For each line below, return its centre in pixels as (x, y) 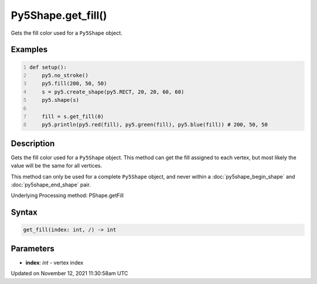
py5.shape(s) (60, 100)
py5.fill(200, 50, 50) (75, 83)
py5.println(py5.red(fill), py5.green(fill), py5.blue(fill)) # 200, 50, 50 (155, 125)
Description (33, 143)
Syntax (24, 213)
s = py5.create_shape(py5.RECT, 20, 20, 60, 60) (113, 92)
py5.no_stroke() (65, 75)
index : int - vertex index (54, 262)
